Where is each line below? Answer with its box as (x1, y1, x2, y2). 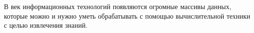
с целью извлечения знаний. (4, 20, 88, 30)
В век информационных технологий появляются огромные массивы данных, (4, 1, 231, 11)
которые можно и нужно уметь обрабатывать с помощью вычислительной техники (4, 11, 251, 21)
